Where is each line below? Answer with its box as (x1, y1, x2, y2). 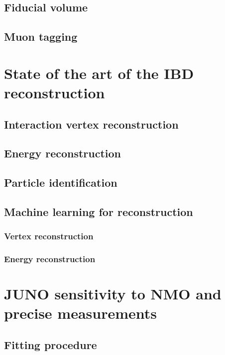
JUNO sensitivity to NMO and (4, 284, 222, 304)
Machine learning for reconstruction (4, 204, 193, 219)
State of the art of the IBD (4, 63, 194, 83)
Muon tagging (4, 29, 78, 44)
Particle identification (4, 175, 117, 190)
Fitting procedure (4, 337, 97, 352)
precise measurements (4, 303, 157, 323)
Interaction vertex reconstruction (4, 116, 179, 132)
